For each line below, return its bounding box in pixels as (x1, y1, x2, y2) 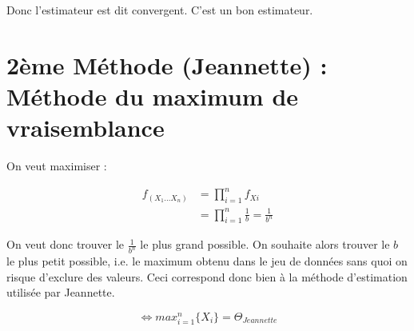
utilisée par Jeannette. (6, 284, 115, 301)
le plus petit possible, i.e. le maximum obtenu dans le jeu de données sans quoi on (6, 253, 408, 269)
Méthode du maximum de (6, 79, 299, 112)
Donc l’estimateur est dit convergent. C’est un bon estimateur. (6, 2, 313, 18)
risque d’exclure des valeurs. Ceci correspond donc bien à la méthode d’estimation (6, 268, 408, 285)
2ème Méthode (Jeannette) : (6, 48, 328, 81)
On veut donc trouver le (6, 236, 125, 253)
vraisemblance (6, 111, 165, 144)
